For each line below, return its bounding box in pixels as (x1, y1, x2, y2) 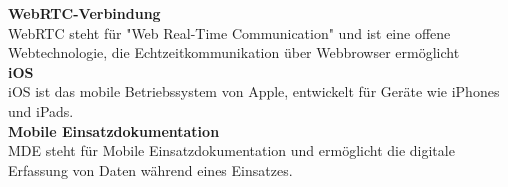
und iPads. (8, 100, 74, 121)
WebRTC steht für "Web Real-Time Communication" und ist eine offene (8, 22, 451, 43)
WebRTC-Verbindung (8, 3, 161, 23)
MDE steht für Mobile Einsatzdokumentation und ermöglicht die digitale (8, 140, 455, 161)
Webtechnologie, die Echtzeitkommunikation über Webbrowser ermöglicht (8, 42, 460, 63)
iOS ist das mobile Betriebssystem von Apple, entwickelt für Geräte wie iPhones (8, 81, 500, 102)
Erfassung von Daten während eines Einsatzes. (8, 159, 293, 180)
